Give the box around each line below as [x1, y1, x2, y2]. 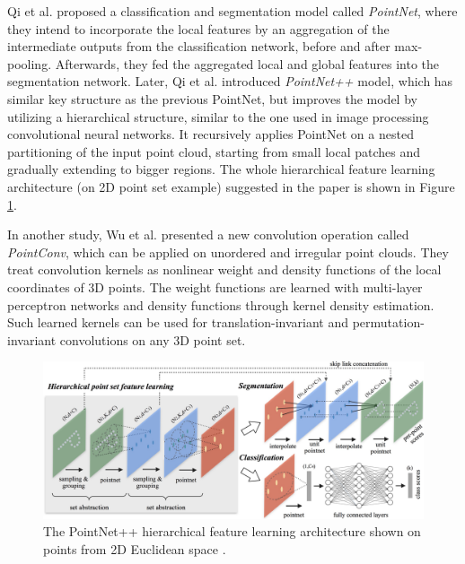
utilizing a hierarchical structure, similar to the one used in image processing [7, 107, 429, 126]
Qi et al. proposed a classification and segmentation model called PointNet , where [7, 2, 458, 20]
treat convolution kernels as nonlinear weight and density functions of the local [7, 260, 442, 279]
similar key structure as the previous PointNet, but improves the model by [7, 89, 417, 108]
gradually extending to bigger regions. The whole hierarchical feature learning [7, 160, 435, 178]
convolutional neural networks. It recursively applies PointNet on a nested [7, 125, 414, 143]
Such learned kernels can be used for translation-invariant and [7, 313, 349, 332]
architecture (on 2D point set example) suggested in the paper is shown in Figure [7, 177, 455, 195]
